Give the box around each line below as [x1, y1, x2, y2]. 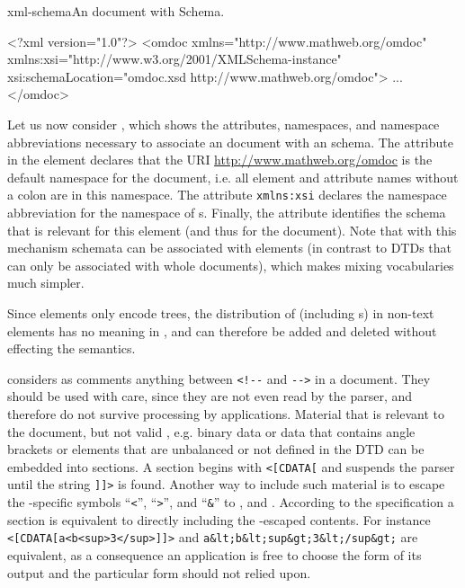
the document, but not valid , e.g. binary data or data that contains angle [7, 422, 416, 441]
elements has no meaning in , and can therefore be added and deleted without [7, 321, 437, 340]
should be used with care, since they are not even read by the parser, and [7, 387, 413, 405]
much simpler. [7, 273, 85, 292]
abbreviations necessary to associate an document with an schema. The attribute [7, 132, 453, 151]
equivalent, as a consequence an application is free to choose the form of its [7, 546, 422, 564]
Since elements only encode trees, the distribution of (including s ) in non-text [7, 303, 434, 322]
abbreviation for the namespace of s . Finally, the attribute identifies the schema [7, 203, 446, 221]
